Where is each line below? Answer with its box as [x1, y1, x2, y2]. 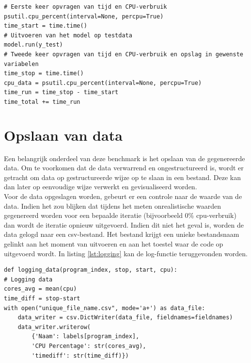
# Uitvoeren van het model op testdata [4, 32, 132, 39]
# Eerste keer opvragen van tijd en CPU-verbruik [4, 3, 167, 10]
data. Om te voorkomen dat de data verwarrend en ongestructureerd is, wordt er [4, 163, 244, 173]
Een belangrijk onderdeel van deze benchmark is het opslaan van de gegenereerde [4, 153, 245, 163]
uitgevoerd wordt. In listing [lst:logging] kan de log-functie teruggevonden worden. [4, 248, 248, 258]
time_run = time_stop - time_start [4, 89, 119, 96]
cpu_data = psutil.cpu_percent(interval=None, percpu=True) [4, 79, 202, 86]
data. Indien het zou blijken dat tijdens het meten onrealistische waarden [4, 200, 221, 211]
